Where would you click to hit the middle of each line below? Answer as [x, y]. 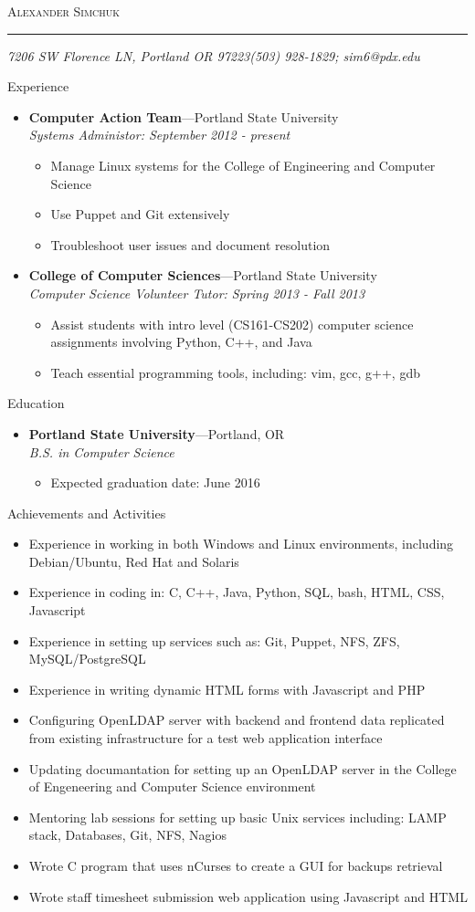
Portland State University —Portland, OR [157, 433]
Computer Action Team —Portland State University [184, 116]
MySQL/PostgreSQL [87, 659]
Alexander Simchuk [64, 11]
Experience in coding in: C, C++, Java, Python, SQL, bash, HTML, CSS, [237, 592]
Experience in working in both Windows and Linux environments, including [241, 544]
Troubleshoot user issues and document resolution [190, 244]
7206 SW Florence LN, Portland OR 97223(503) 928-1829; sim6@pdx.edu [214, 55]
